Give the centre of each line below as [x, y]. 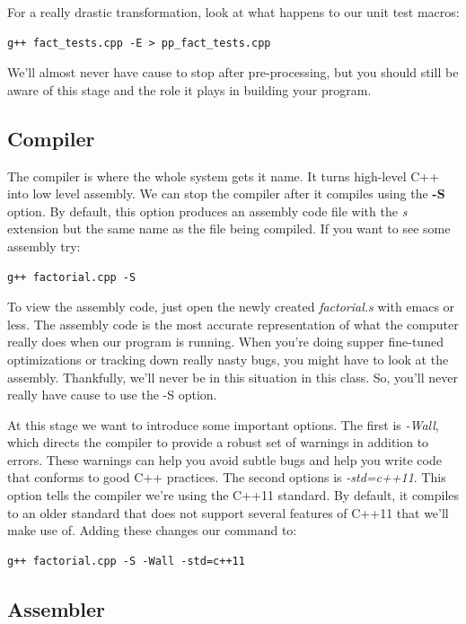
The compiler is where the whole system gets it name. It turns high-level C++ [224, 176]
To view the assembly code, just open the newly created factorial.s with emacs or [231, 307]
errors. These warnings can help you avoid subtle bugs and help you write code [224, 459]
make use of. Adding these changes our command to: [152, 530]
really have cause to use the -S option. [112, 395]
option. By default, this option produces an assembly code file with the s [207, 211]
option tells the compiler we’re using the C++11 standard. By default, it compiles [233, 495]
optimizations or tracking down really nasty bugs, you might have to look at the [228, 359]
